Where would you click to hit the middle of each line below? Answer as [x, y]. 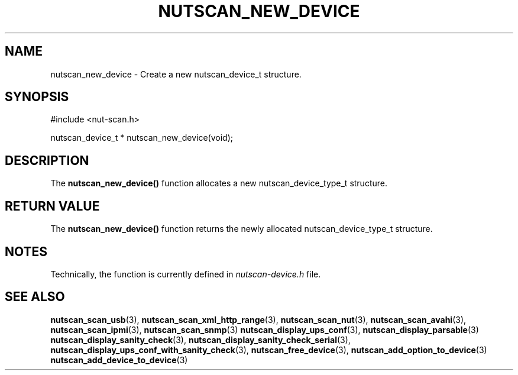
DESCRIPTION [47, 160]
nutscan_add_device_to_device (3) [119, 360]
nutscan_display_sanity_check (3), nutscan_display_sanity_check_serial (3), [200, 340]
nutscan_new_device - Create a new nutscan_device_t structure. [176, 74]
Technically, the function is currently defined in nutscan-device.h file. [186, 274]
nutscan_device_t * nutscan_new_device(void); [142, 138]
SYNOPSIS [37, 97]
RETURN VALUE [52, 206]
